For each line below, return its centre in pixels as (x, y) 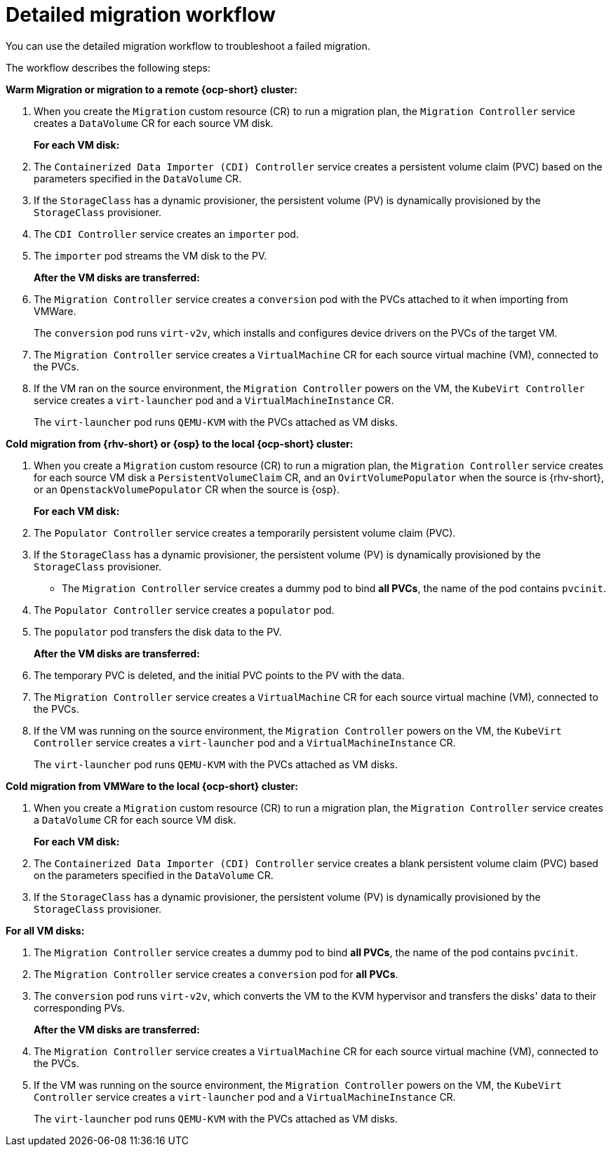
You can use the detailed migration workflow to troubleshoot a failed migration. (188, 46)
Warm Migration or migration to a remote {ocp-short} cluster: (152, 89)
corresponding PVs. (79, 1007)
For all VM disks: (45, 930)
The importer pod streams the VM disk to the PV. (150, 255)
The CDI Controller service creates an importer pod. (166, 234)
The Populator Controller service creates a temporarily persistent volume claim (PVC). (245, 533)
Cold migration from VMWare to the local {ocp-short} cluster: (152, 786)
